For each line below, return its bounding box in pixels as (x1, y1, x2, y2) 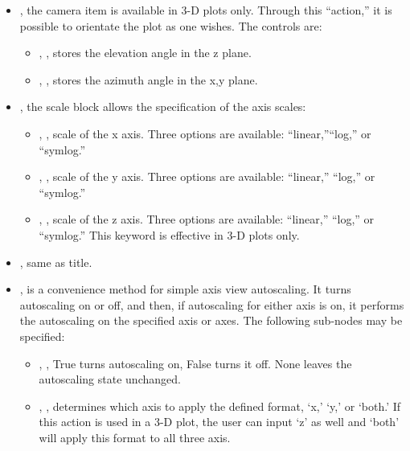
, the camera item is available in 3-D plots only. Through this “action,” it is (19, 2, 392, 18)
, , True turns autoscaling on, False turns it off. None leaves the (39, 355, 352, 371)
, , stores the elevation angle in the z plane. (39, 44, 252, 61)
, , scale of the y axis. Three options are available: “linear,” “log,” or (39, 168, 375, 185)
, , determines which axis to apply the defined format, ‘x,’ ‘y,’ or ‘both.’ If (39, 397, 401, 414)
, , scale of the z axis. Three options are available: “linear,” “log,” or (39, 211, 375, 228)
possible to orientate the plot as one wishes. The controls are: (19, 17, 322, 34)
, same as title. (19, 253, 92, 270)
